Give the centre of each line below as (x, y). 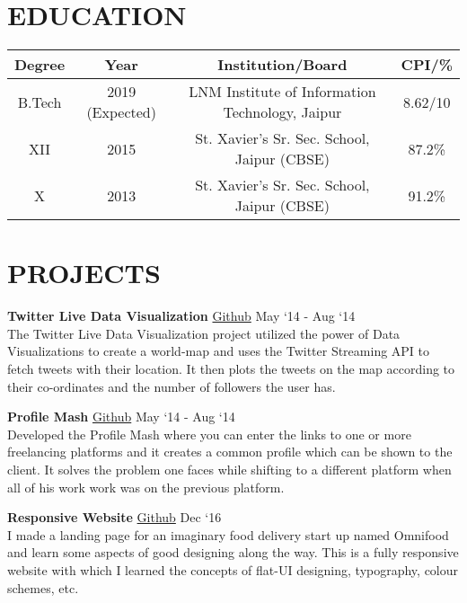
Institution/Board (282, 65)
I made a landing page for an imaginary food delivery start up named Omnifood (228, 534)
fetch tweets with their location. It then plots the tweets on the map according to (231, 369)
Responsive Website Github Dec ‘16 (115, 517)
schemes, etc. (43, 587)
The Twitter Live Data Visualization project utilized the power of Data (204, 333)
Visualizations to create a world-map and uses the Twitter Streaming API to (219, 351)
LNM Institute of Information (282, 92)
